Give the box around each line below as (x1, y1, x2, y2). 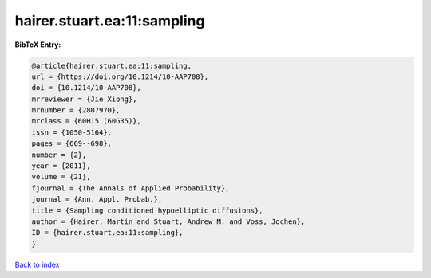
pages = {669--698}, (31, 139, 112, 148)
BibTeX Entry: (14, 40, 61, 49)
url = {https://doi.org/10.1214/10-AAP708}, (31, 72, 209, 81)
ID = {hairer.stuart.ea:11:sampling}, (31, 228, 184, 237)
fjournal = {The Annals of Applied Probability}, (31, 183, 230, 193)
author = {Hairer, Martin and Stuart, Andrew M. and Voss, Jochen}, (31, 217, 306, 226)
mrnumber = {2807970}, (31, 106, 121, 115)
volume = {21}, (31, 172, 91, 182)
